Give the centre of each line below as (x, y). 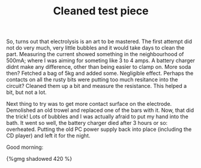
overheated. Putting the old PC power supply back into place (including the (99, 129)
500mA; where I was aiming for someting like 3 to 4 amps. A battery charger (100, 60)
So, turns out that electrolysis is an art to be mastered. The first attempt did (99, 42)
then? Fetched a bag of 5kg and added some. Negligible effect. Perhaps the (100, 74)
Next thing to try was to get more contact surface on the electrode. (89, 104)
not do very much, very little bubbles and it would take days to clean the (95, 48)
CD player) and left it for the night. (48, 136)
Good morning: (25, 147)
